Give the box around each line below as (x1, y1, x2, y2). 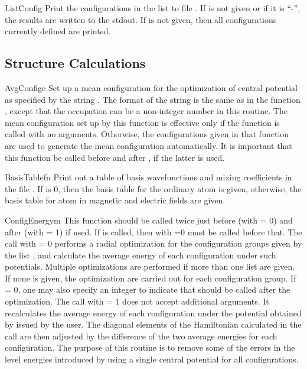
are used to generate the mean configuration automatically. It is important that (5, 139, 292, 151)
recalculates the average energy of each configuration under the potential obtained (5, 306, 302, 319)
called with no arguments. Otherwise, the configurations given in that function (5, 128, 289, 140)
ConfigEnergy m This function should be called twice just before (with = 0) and (5, 213, 293, 226)
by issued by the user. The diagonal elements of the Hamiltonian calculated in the (5, 318, 302, 331)
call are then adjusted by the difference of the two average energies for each (5, 329, 277, 342)
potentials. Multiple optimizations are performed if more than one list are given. (5, 260, 295, 273)
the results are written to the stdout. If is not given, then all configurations (5, 13, 277, 25)
